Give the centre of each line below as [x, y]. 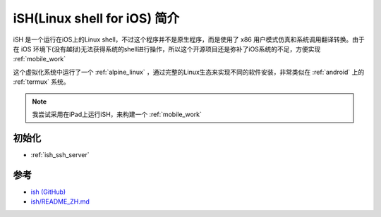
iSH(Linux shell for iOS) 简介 [96, 18]
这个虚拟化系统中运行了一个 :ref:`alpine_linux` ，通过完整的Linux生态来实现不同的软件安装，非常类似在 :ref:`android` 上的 [189, 72]
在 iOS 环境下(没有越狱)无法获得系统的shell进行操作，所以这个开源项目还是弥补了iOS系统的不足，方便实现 [167, 49]
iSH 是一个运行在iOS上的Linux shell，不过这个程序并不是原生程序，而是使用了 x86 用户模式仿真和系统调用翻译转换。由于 [189, 39]
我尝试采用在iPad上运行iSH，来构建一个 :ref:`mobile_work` [117, 114]
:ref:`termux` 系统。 [41, 82]
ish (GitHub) [48, 192]
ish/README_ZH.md [60, 201]
